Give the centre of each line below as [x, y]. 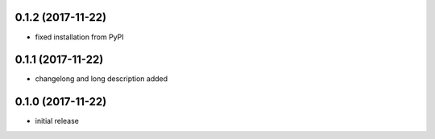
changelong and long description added [101, 79]
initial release [57, 121]
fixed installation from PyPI [79, 37]
